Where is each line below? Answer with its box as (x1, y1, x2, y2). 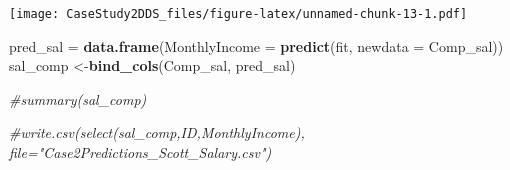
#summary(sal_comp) (9, 88, 147, 109)
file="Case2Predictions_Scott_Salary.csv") (9, 142, 272, 163)
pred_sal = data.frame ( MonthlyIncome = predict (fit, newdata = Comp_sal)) (9, 35, 504, 56)
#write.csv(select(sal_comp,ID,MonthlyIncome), (9, 122, 305, 143)
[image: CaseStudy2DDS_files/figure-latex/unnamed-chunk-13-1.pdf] (9, 7, 468, 21)
